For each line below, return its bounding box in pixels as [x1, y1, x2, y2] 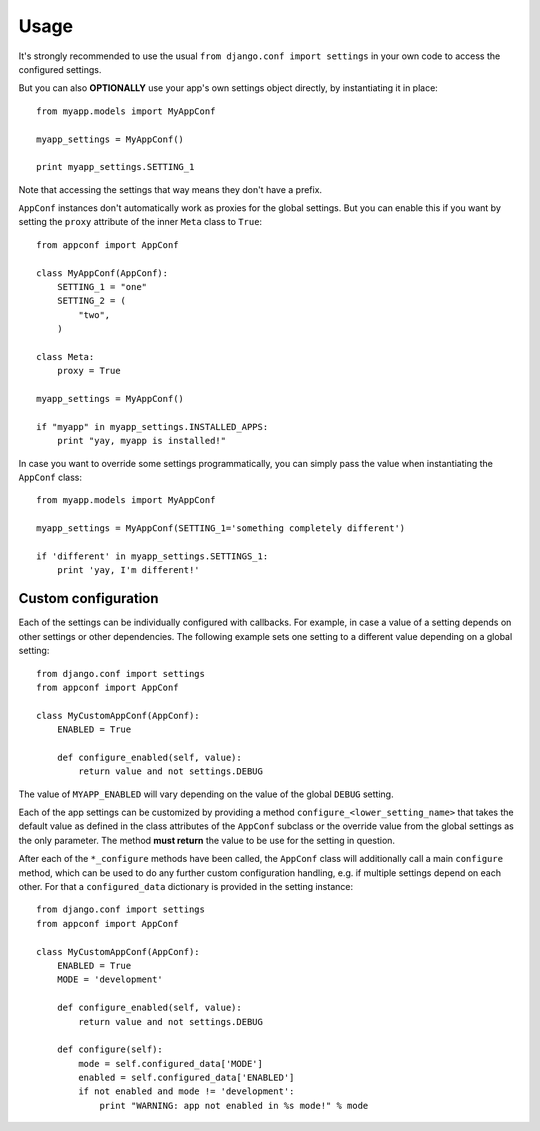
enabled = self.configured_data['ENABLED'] [78, 1072, 295, 1084]
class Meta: [36, 351, 95, 362]
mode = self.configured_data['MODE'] [78, 1058, 264, 1069]
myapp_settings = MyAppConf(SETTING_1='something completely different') [36, 523, 406, 534]
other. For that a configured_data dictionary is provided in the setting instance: [18, 880, 354, 892]
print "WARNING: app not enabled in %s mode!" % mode [99, 1100, 369, 1111]
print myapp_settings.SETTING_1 [36, 161, 195, 173]
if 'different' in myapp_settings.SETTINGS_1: [36, 551, 269, 562]
